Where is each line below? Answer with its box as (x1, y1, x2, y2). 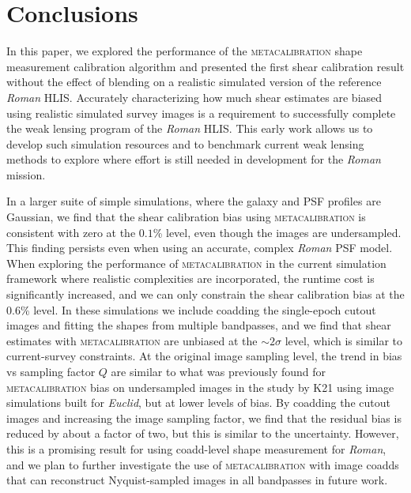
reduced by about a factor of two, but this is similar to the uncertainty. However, (6, 425, 399, 442)
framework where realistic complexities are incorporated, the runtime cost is (6, 270, 375, 287)
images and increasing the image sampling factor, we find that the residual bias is (6, 409, 402, 426)
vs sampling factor (6, 363, 96, 379)
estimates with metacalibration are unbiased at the (6, 332, 258, 348)
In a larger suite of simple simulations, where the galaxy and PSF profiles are (6, 193, 381, 209)
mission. (6, 166, 46, 183)
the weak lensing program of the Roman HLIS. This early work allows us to (6, 120, 373, 137)
